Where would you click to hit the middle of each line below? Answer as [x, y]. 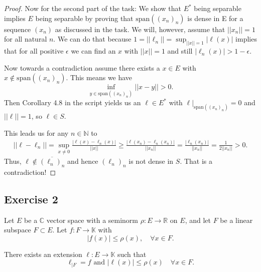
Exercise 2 [31, 199]
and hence [83, 161]
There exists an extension [43, 254]
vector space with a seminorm [92, 220]
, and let [198, 220]
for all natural [26, 39]
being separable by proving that [84, 18]
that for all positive [34, 51]
